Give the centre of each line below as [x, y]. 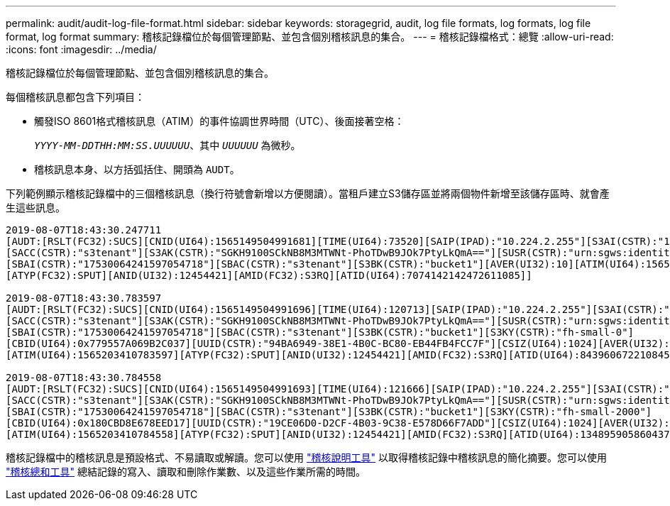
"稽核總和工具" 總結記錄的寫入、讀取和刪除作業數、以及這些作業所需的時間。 [186, 472]
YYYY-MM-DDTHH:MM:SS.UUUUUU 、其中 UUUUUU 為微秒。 [167, 145]
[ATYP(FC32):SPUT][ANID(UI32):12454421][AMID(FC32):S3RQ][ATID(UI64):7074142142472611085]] [269, 275]
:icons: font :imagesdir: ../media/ [81, 49]
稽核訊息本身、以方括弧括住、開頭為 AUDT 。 [137, 169]
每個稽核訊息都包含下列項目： [75, 97]
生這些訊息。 [35, 208]
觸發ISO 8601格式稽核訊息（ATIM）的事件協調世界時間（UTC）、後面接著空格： [219, 121]
